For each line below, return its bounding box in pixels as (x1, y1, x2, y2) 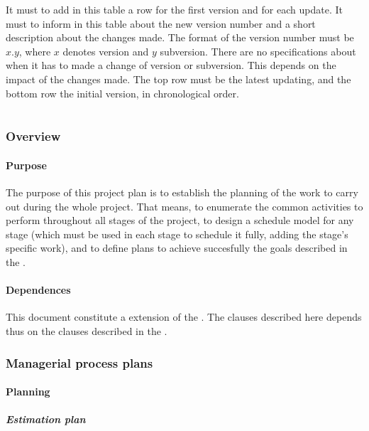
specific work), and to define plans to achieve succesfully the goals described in (6, 240, 348, 255)
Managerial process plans (6, 353, 153, 371)
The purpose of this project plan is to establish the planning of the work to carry (6, 185, 358, 200)
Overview (6, 127, 61, 145)
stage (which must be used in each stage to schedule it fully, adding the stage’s (6, 226, 348, 241)
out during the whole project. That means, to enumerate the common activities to (6, 198, 363, 213)
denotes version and (62, 43, 149, 58)
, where (18, 43, 51, 58)
